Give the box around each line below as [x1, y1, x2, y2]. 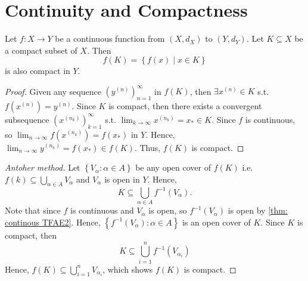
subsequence [5, 113, 49, 125]
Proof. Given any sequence [5, 85, 101, 97]
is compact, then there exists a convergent [108, 100, 262, 112]
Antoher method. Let [5, 161, 80, 174]
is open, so [148, 204, 187, 217]
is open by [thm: [228, 204, 288, 217]
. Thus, [134, 141, 161, 153]
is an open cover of [182, 215, 251, 228]
